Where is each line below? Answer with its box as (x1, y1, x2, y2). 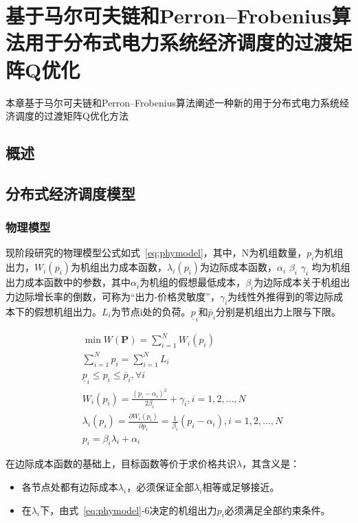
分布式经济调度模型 (5, 182, 135, 203)
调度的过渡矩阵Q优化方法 (14, 109, 128, 123)
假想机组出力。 (34, 304, 102, 318)
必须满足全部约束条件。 (224, 502, 331, 517)
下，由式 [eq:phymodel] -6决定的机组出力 (40, 502, 217, 517)
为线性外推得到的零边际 (227, 289, 334, 304)
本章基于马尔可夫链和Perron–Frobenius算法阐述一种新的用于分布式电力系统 (5, 95, 339, 109)
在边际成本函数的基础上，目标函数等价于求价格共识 (5, 456, 236, 471)
